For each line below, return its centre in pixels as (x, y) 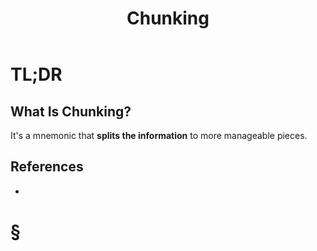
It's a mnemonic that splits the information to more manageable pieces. (159, 135)
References (47, 167)
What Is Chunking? (71, 111)
